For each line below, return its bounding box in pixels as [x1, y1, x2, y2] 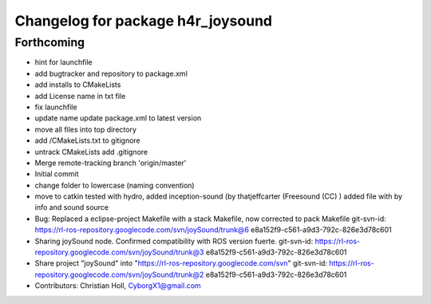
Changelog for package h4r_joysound [14, 12, 273, 30]
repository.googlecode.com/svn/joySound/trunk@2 [34, 270, 204, 279]
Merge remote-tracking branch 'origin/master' [34, 158, 187, 168]
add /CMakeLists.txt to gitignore [34, 136, 141, 145]
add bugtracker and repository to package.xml [34, 69, 188, 78]
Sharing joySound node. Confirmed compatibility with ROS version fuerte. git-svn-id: [34, 236, 314, 246]
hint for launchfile [34, 57, 93, 67]
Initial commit [34, 169, 79, 179]
